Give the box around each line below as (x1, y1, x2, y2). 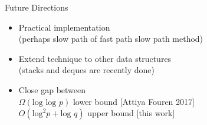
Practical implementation (18, 21, 110, 33)
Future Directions (5, 1, 68, 13)
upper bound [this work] (87, 107, 175, 119)
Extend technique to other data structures (18, 52, 172, 64)
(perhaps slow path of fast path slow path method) (18, 32, 203, 45)
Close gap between (18, 83, 86, 96)
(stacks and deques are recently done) (18, 64, 155, 76)
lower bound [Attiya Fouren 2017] (73, 95, 195, 107)
